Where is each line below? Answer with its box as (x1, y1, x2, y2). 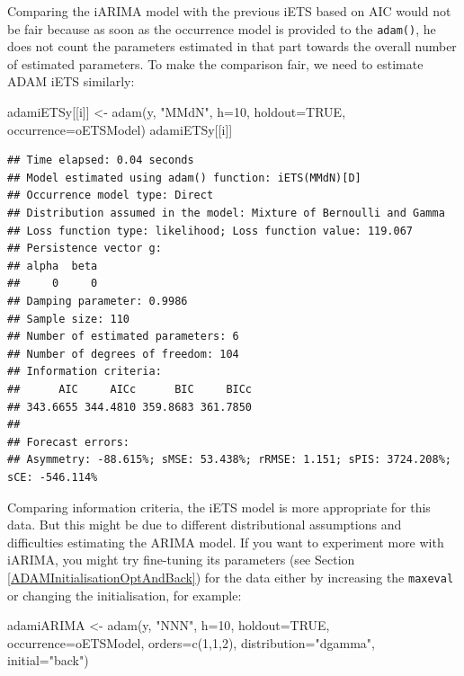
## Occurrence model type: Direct (7, 189, 214, 202)
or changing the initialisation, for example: (7, 585, 242, 604)
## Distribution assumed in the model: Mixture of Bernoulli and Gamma (7, 207, 445, 219)
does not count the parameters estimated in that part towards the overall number (7, 37, 457, 56)
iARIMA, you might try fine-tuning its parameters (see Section (7, 550, 355, 569)
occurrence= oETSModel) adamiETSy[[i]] (7, 120, 233, 138)
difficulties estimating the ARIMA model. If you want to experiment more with (7, 532, 444, 551)
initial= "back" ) (7, 651, 89, 670)
